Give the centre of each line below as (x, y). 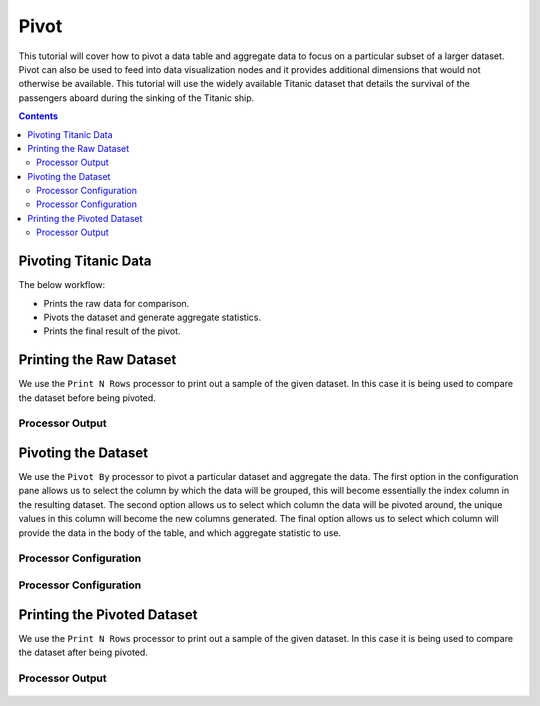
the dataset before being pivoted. (87, 397)
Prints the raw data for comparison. (116, 303)
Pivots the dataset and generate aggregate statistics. (152, 317)
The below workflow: (62, 285)
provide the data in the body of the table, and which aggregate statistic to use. (180, 532)
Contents (38, 116)
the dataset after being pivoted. (83, 652)
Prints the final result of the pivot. (112, 331)
